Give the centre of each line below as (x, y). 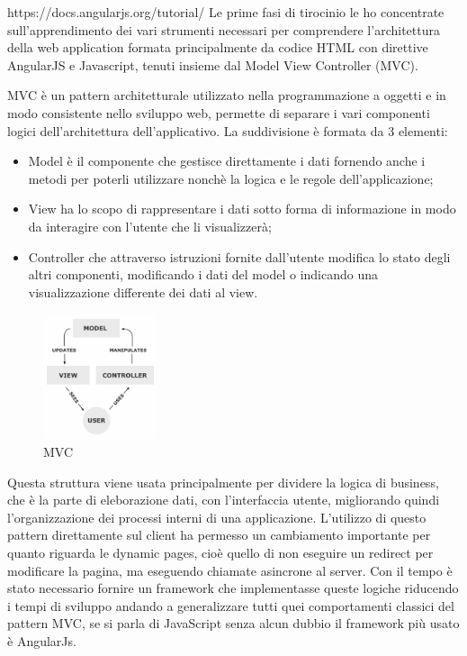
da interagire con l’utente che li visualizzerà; (150, 226)
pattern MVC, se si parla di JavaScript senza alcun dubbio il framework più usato (233, 623)
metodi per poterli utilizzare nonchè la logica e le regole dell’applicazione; (231, 178)
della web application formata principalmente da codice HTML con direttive (218, 47)
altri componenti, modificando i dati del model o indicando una (203, 274)
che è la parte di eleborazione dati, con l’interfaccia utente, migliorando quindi (224, 500)
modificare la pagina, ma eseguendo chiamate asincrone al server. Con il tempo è (230, 570)
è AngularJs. (42, 640)
